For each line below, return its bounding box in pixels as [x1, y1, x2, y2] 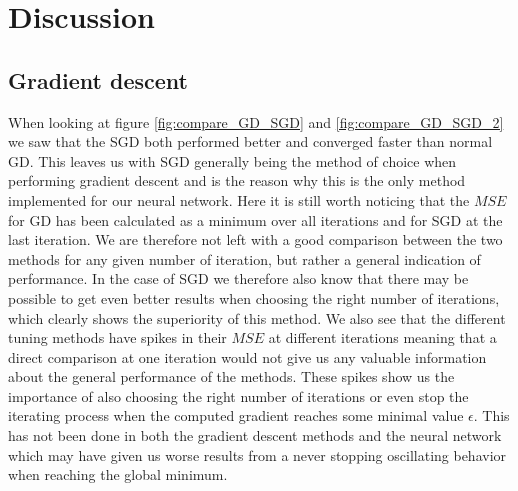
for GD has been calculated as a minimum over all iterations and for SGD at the [8, 209, 503, 230]
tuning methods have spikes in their [8, 327, 227, 348]
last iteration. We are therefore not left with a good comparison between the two [8, 229, 503, 250]
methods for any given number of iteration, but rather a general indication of [8, 248, 481, 269]
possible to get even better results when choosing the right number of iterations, [8, 287, 500, 308]
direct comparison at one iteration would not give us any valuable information [8, 346, 487, 367]
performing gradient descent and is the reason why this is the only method [8, 170, 466, 191]
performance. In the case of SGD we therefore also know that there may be [8, 268, 469, 289]
